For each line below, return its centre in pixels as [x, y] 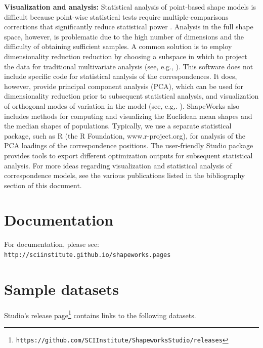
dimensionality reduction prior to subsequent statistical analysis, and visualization [131, 96]
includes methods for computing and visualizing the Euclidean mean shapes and [128, 116]
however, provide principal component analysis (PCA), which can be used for [124, 86]
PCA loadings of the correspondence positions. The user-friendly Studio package [129, 145]
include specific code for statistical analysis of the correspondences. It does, [121, 76]
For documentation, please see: [52, 244]
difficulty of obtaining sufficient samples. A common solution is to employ [118, 46]
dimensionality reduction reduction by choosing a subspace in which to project [126, 56]
